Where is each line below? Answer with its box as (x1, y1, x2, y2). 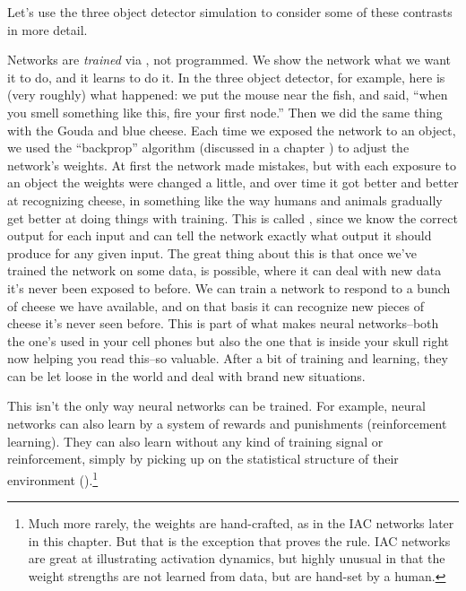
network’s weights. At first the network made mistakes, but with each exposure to (7, 155, 457, 174)
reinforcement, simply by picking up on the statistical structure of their (7, 449, 399, 468)
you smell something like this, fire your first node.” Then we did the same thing (7, 102, 443, 121)
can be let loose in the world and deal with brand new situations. (7, 366, 366, 385)
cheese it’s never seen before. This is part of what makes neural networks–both (7, 314, 439, 333)
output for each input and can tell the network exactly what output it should (7, 226, 432, 245)
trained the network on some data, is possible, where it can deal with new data (7, 261, 442, 280)
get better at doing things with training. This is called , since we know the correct (7, 208, 458, 227)
